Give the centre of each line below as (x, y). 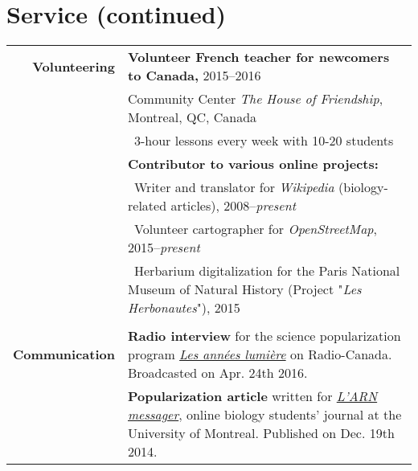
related (148, 206)
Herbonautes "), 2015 (184, 308)
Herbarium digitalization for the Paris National (267, 271)
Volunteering (74, 66)
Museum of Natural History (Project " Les (245, 289)
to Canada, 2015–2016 (195, 76)
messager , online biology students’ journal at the (265, 415)
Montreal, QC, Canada (193, 117)
